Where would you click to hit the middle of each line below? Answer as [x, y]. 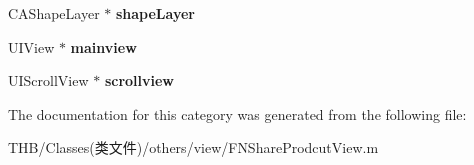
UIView [31, 46]
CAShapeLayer [54, 13]
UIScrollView [48, 80]
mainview [103, 46]
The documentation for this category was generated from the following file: [237, 113]
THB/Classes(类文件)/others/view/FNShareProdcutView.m [193, 147]
